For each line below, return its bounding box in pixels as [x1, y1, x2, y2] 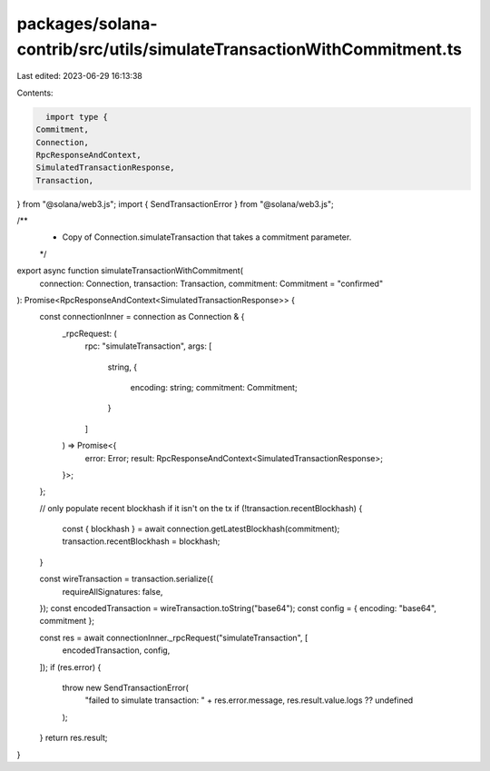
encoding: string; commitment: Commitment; [130, 381, 299, 392]
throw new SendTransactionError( [62, 682, 190, 693]
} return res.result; [39, 732, 108, 744]
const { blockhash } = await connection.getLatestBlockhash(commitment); [62, 523, 340, 535]
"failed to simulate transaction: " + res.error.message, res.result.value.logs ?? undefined [84, 695, 414, 706]
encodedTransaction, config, [62, 645, 171, 656]
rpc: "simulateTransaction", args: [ [84, 341, 212, 351]
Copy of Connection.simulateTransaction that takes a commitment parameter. [62, 232, 352, 242]
